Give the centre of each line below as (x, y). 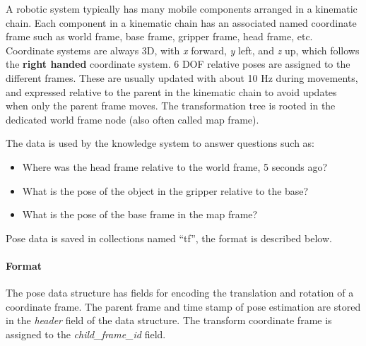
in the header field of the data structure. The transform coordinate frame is (169, 320)
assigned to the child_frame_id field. (86, 334)
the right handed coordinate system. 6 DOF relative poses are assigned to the (178, 64)
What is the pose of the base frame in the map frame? (140, 214)
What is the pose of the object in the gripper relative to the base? (165, 190)
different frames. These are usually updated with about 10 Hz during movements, (182, 77)
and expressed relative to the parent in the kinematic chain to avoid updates (171, 91)
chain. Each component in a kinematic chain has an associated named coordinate (181, 22)
